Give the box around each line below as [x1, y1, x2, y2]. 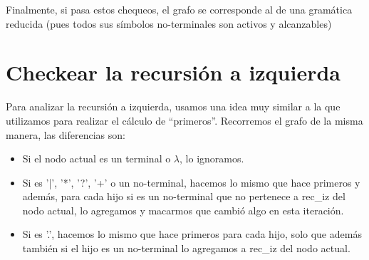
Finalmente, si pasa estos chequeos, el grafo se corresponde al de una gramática [6, 2, 353, 16]
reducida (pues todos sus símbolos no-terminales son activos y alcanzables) [6, 16, 332, 31]
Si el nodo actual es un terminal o [22, 151, 171, 166]
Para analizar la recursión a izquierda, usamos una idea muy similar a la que [6, 99, 341, 114]
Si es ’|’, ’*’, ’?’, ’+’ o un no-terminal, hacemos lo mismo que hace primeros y [22, 175, 360, 189]
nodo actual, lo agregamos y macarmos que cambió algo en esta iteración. [22, 202, 344, 217]
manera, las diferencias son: [6, 127, 125, 142]
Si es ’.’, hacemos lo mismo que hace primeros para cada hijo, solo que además [22, 227, 362, 241]
